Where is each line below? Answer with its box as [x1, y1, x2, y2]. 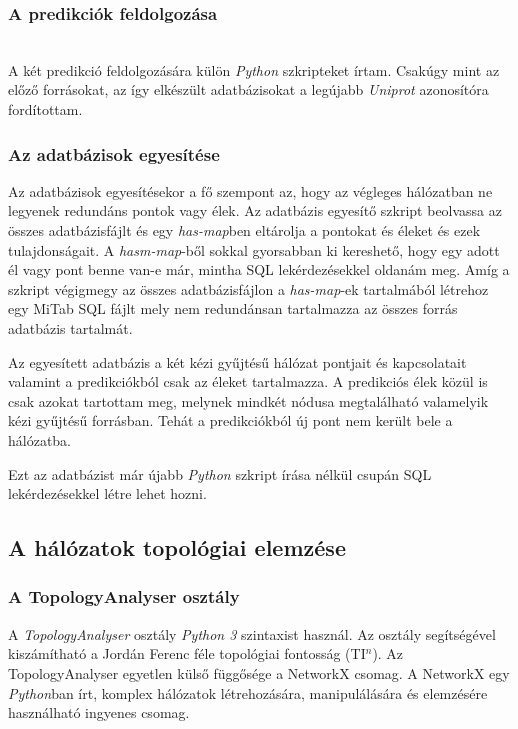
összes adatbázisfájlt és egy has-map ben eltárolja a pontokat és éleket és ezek [8, 220, 481, 240]
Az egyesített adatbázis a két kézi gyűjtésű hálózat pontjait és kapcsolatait [8, 351, 467, 372]
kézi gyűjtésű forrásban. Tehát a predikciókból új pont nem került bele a [8, 410, 453, 431]
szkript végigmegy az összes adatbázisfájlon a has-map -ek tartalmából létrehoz [8, 278, 489, 299]
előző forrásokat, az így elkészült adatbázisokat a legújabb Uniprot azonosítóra [8, 79, 489, 100]
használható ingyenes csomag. [8, 702, 190, 723]
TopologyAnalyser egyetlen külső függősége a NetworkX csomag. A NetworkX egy [8, 662, 510, 683]
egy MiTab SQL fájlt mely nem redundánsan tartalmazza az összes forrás [8, 298, 458, 319]
